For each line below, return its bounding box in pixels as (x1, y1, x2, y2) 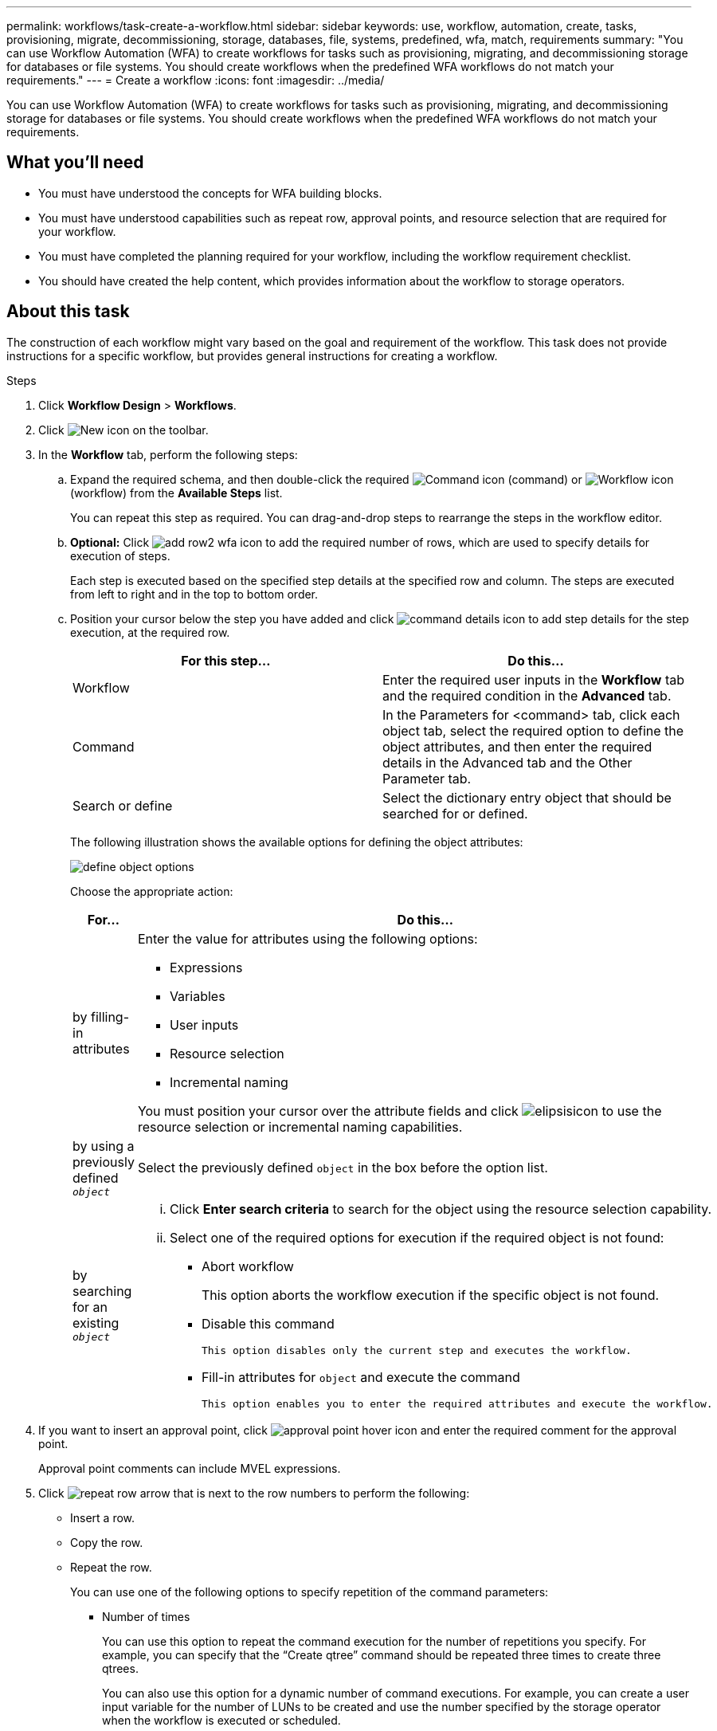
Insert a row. (70, 1510, 135, 1525)
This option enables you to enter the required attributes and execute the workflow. (201, 1397, 713, 1410)
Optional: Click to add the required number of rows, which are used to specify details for (70, 535, 650, 549)
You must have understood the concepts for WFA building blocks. (38, 186, 382, 200)
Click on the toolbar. (38, 422, 209, 437)
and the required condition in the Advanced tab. (382, 687, 672, 704)
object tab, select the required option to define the (382, 722, 684, 739)
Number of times (102, 1609, 190, 1623)
